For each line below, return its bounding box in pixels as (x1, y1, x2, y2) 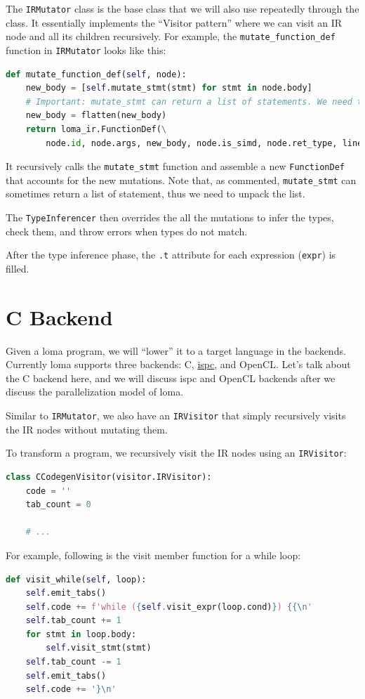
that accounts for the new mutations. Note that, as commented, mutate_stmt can (6, 172, 357, 187)
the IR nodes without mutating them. (6, 422, 168, 436)
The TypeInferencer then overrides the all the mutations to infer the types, (6, 210, 334, 225)
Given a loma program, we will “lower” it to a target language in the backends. (6, 343, 346, 358)
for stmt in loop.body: (25, 629, 137, 639)
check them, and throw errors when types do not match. (6, 223, 248, 238)
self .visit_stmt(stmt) (46, 643, 152, 653)
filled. (6, 261, 29, 275)
